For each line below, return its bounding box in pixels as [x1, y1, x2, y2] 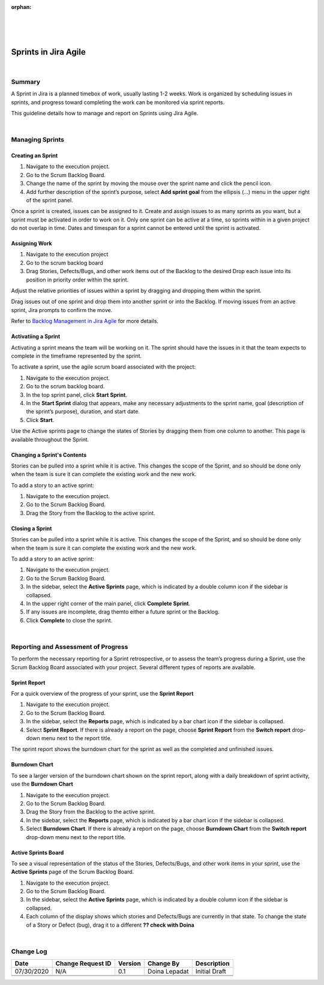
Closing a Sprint [11, 525, 52, 532]
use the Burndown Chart [11, 780, 73, 788]
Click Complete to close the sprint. [26, 616, 113, 624]
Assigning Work [11, 240, 52, 247]
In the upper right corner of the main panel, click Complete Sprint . [26, 600, 191, 607]
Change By [147, 959, 180, 968]
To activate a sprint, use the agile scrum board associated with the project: [11, 363, 196, 370]
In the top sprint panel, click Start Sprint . [26, 391, 127, 399]
